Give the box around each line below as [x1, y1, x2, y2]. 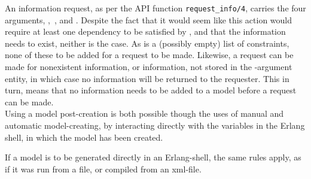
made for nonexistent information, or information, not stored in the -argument [5, 60, 292, 73]
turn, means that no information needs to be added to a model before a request [5, 84, 297, 96]
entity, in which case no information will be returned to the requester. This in [5, 72, 289, 84]
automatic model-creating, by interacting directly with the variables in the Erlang [5, 119, 305, 131]
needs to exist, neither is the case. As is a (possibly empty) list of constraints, [5, 37, 289, 49]
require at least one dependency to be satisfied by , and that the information [5, 25, 286, 38]
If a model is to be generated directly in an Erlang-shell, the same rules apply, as [5, 151, 301, 163]
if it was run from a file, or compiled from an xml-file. [5, 162, 202, 175]
